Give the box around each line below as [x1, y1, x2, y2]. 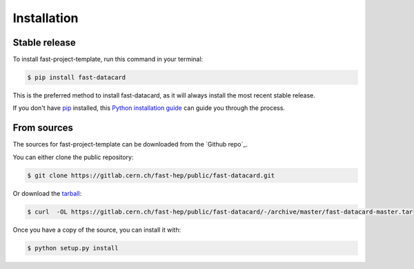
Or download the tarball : [12, 189, 82, 197]
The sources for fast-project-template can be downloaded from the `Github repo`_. [12, 140, 248, 149]
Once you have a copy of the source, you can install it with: [12, 225, 181, 234]
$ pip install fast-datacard [27, 73, 126, 82]
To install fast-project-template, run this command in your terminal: [12, 55, 204, 64]
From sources [12, 122, 74, 134]
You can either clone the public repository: [12, 153, 134, 161]
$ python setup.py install [27, 244, 119, 252]
